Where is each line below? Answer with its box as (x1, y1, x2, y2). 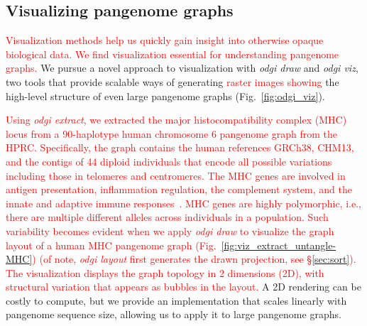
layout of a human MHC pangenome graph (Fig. (6, 237, 217, 252)
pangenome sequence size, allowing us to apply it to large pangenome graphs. (6, 307, 341, 322)
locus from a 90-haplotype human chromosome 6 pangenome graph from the (6, 126, 337, 141)
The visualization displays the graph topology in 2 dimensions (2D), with (6, 265, 324, 280)
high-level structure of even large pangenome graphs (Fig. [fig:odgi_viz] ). (6, 88, 325, 103)
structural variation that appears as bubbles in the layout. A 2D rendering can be (6, 279, 361, 294)
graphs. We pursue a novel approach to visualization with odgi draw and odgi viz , (6, 60, 358, 75)
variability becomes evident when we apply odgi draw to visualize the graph (6, 223, 334, 238)
